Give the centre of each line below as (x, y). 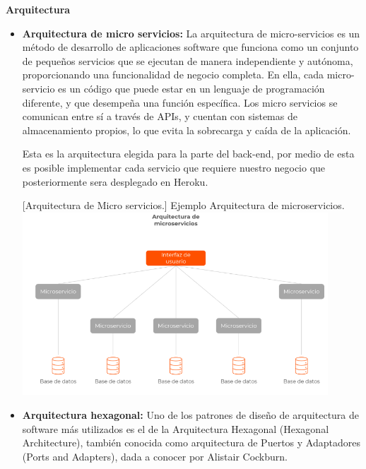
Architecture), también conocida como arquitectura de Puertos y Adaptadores (191, 443)
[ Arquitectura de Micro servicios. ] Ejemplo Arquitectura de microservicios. (183, 205)
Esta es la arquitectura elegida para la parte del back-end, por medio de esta (188, 154)
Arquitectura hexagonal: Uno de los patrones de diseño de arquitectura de (191, 415)
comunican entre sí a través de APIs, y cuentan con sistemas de (160, 116)
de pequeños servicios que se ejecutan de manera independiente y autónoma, (188, 60)
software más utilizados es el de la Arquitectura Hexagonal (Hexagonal (176, 428)
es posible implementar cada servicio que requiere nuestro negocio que (174, 167)
